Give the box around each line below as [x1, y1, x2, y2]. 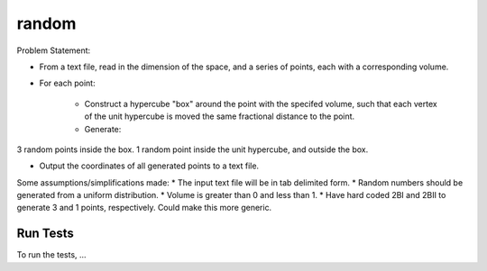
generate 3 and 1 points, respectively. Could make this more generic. [16, 203, 272, 213]
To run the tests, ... [16, 249, 87, 260]
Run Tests [16, 226, 74, 241]
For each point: [39, 77, 96, 89]
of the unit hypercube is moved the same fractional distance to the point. [84, 111, 355, 122]
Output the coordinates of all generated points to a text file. [39, 160, 260, 171]
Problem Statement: [16, 45, 91, 56]
